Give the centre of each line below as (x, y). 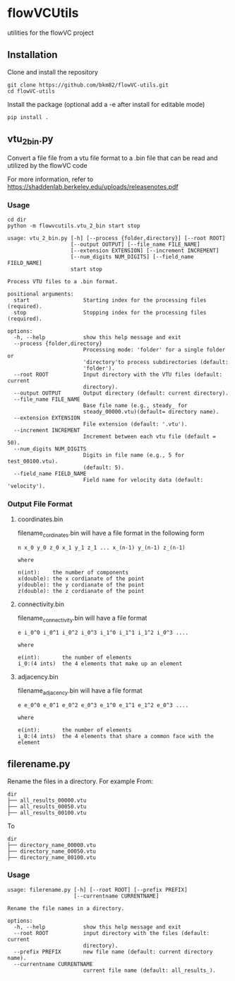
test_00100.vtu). (33, 462)
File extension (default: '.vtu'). (135, 424)
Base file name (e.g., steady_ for (135, 406)
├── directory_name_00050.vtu (52, 851)
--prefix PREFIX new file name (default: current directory (113, 952)
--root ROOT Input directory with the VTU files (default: (118, 375)
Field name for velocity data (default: (143, 480)
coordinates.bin (40, 519)
